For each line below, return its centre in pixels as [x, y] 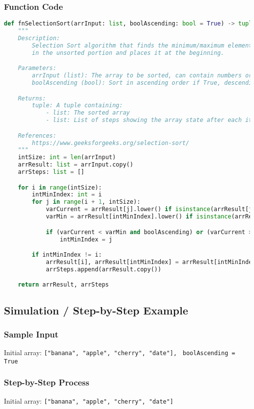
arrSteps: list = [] [51, 172]
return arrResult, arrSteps [63, 285]
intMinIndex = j [86, 239]
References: [37, 135]
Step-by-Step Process [47, 382]
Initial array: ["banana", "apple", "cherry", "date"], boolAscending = [120, 352]
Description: [39, 38]
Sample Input [31, 334]
